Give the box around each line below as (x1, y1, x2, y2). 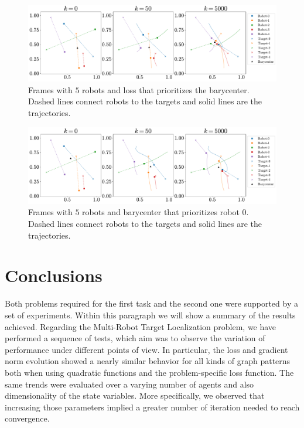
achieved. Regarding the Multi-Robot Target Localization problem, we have (5, 320, 276, 332)
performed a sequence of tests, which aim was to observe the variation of (5, 332, 265, 344)
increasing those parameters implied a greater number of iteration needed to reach (5, 400, 300, 413)
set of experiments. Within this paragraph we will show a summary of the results (5, 308, 296, 321)
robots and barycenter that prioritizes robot (82, 206, 240, 218)
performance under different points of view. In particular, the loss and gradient (5, 343, 288, 355)
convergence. (5, 412, 50, 424)
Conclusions (5, 263, 103, 287)
